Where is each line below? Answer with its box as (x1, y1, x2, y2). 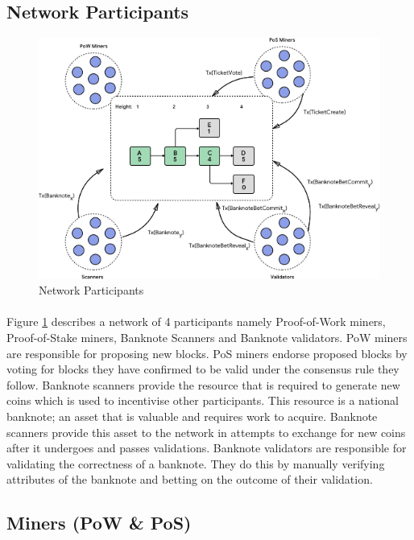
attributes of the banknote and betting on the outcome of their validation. (6, 471, 373, 488)
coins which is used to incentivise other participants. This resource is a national (6, 392, 399, 409)
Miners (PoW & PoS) (6, 510, 192, 535)
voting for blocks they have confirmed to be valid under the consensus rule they (6, 361, 400, 377)
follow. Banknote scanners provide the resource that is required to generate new (6, 376, 400, 393)
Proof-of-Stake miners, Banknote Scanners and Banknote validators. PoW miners (6, 329, 408, 345)
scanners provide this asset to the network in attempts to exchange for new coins (6, 423, 406, 440)
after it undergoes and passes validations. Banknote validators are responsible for (6, 439, 407, 456)
